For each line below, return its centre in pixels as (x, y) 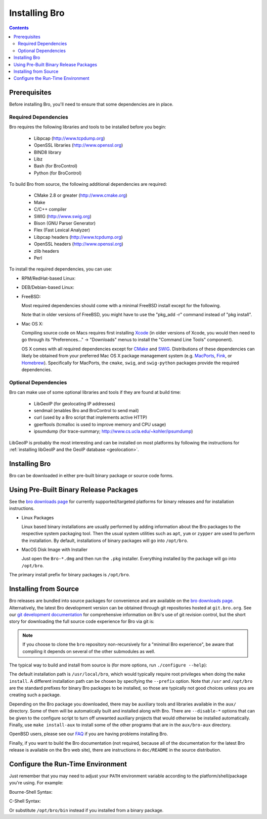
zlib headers (46, 251)
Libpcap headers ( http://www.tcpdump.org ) (78, 237)
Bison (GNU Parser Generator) (65, 223)
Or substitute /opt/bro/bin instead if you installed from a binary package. (86, 810)
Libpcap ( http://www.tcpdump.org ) (69, 138)
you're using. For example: (36, 783)
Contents (19, 28)
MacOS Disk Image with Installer (54, 549)
